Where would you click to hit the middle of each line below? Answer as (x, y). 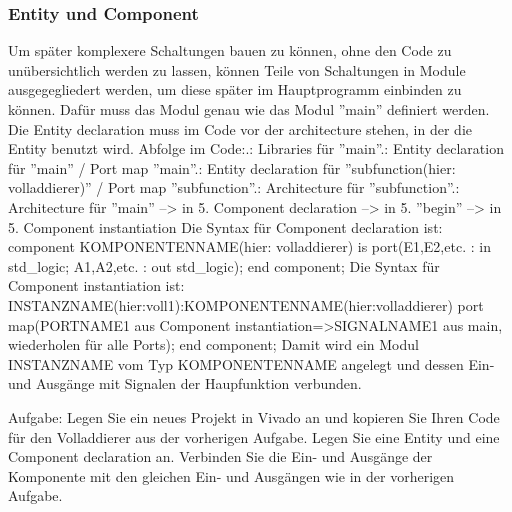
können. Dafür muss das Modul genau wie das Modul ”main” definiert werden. (249, 109)
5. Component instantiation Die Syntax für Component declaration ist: (225, 226)
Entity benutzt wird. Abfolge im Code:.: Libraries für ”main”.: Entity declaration (256, 148)
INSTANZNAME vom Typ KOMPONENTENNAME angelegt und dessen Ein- (251, 363)
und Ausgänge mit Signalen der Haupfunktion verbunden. (185, 383)
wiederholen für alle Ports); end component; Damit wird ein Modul (213, 344)
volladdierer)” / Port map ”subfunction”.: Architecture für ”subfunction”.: (234, 187)
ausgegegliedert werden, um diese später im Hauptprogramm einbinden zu (235, 89)
